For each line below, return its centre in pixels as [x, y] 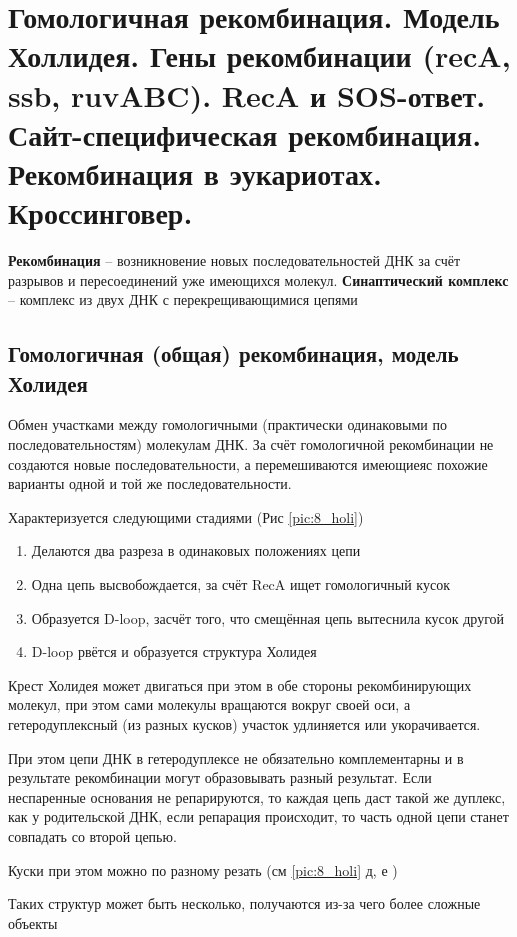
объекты [33, 922]
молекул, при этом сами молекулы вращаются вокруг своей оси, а [209, 704]
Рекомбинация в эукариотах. [195, 172]
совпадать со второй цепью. [92, 835]
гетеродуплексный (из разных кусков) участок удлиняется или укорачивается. [244, 723]
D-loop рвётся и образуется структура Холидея [174, 651]
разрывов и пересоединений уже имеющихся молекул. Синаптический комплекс [258, 279]
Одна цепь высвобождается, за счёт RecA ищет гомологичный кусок [240, 584]
